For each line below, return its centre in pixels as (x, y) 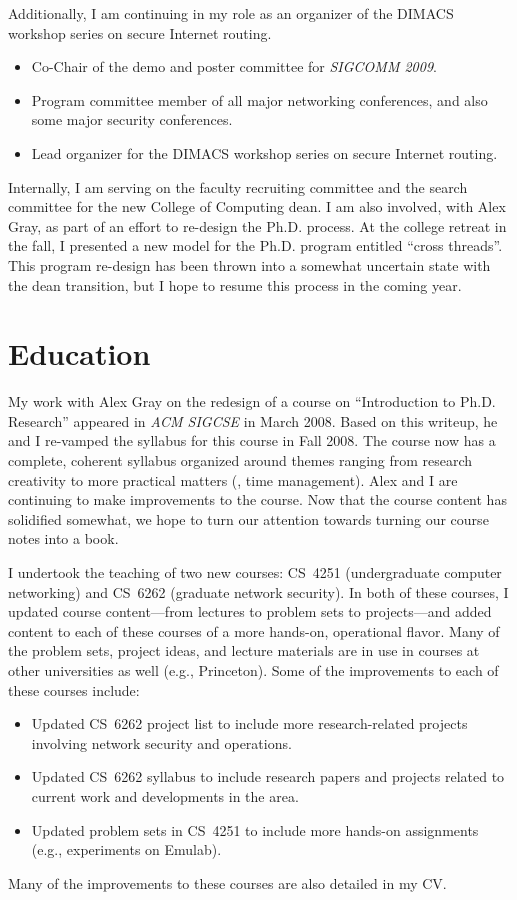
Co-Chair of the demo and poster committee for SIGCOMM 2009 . (234, 66)
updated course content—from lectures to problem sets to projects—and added (250, 611)
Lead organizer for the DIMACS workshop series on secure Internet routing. (264, 152)
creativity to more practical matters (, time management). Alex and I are (233, 479)
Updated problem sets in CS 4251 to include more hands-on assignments (255, 829)
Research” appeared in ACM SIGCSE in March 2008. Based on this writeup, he (253, 420)
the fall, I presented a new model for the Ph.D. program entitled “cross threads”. (255, 245)
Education (79, 353)
